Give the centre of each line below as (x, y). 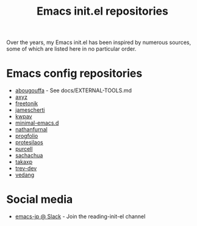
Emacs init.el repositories (102, 11)
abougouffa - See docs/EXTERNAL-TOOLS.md (73, 90)
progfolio (27, 136)
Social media (40, 199)
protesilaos (29, 142)
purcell (24, 149)
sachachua (29, 155)
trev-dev (26, 169)
